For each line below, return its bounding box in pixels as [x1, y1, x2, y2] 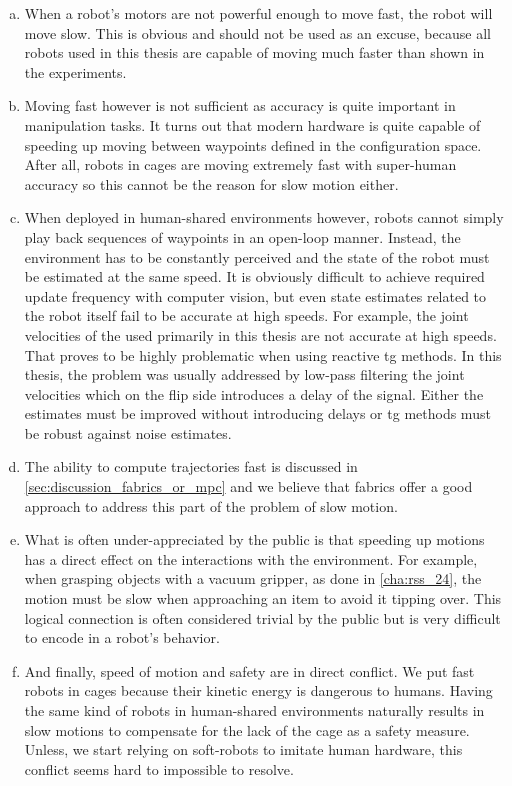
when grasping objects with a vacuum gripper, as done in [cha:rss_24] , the [24, 568, 482, 589]
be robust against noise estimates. [24, 422, 232, 443]
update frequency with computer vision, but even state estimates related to [24, 285, 487, 306]
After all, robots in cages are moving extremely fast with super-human [24, 154, 457, 175]
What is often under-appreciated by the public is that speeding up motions [24, 529, 485, 550]
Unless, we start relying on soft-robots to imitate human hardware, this [24, 739, 463, 760]
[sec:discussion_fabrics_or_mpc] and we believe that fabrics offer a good [24, 476, 473, 497]
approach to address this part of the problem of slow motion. [24, 495, 398, 516]
